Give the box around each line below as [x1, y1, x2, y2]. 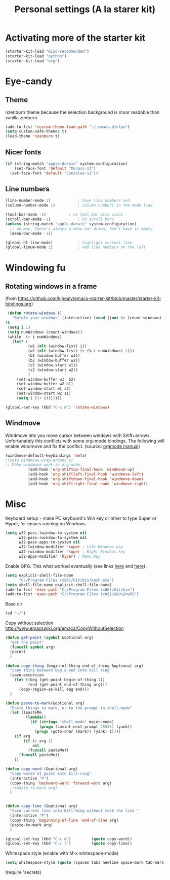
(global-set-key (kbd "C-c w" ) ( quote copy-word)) [5, 836, 133, 841]
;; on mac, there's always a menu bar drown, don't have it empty [10, 226, 153, 231]
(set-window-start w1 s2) [16, 386, 71, 391]
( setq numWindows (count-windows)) [7, 329, 82, 334]
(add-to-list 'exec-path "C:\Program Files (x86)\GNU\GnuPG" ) [5, 592, 139, 597]
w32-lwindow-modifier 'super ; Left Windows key [18, 545, 123, 550]
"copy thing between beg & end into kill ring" [10, 668, 112, 673]
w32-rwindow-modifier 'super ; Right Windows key [18, 549, 125, 554]
